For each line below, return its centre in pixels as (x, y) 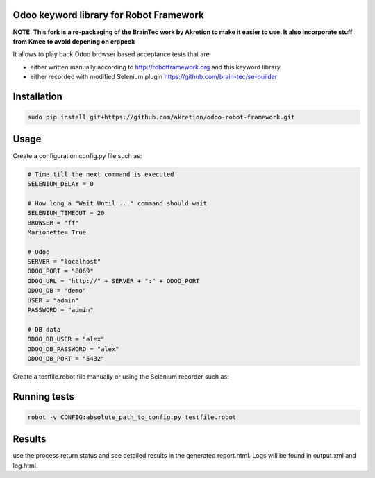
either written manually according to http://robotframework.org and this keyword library (155, 67)
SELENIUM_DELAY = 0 (60, 183)
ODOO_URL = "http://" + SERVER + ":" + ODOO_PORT (114, 281)
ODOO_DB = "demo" (57, 291)
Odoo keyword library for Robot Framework (108, 15)
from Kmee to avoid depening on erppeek (74, 41)
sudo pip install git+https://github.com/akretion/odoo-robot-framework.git (161, 117)
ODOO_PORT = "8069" (60, 271)
